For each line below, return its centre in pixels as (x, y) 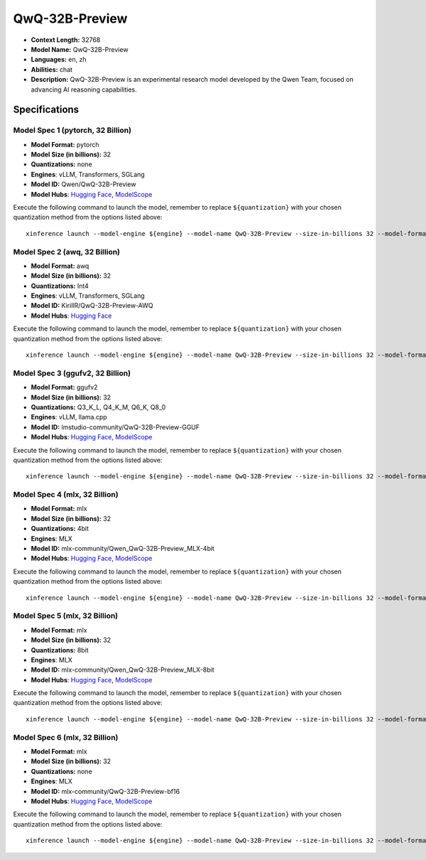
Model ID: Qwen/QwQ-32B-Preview (83, 184)
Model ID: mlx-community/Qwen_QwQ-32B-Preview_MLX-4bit (122, 549)
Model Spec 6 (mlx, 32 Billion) (66, 737)
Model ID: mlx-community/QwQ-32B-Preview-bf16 (105, 791)
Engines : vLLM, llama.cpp (69, 417)
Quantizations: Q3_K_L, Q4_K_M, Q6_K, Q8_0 (98, 407)
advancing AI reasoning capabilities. (84, 90)
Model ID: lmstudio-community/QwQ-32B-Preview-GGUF (115, 427)
